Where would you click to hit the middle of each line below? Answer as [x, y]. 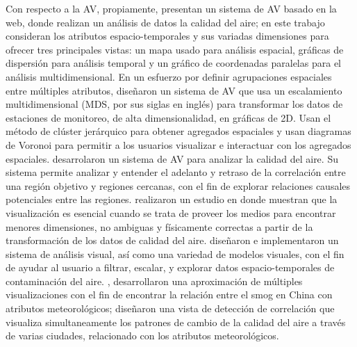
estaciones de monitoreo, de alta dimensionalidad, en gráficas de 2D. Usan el [168, 117]
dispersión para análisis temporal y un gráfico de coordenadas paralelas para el [173, 63]
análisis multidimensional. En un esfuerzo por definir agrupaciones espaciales [169, 76]
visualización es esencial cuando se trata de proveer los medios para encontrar [171, 212]
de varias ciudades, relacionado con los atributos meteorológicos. [142, 336]
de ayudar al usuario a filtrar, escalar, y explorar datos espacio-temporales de [170, 267]
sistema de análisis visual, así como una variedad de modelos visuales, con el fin [175, 253]
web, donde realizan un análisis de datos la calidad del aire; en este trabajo [165, 22]
